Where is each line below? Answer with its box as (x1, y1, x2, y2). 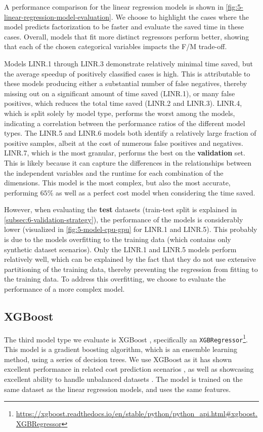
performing (4, 187, 38, 198)
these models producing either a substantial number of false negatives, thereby (4, 78, 247, 89)
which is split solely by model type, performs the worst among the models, (4, 107, 235, 118)
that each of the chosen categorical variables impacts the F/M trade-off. (4, 41, 227, 52)
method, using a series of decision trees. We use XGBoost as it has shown (4, 354, 232, 364)
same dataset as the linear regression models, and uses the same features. (4, 383, 231, 394)
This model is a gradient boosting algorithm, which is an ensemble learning (4, 344, 237, 355)
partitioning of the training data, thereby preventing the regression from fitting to (4, 263, 258, 274)
